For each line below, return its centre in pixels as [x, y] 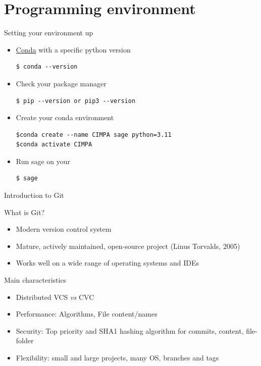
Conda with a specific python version [73, 49]
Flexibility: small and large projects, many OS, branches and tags [117, 357]
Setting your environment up [49, 33]
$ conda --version [47, 67]
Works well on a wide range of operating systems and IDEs [107, 263]
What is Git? [24, 212]
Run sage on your [43, 161]
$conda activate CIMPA [54, 145]
